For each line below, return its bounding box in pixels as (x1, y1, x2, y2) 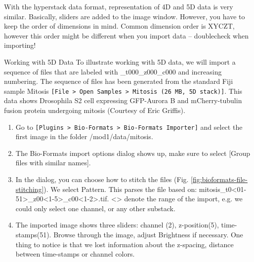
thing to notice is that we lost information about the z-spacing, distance (15, 239, 234, 249)
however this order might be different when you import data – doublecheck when (4, 30, 249, 40)
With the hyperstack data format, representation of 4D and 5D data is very (4, 1, 233, 11)
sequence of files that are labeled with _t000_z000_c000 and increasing (4, 66, 222, 76)
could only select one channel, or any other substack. (15, 203, 175, 213)
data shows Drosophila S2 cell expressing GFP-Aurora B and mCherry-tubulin (4, 95, 242, 106)
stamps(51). (15, 229, 51, 239)
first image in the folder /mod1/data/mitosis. (15, 131, 153, 142)
